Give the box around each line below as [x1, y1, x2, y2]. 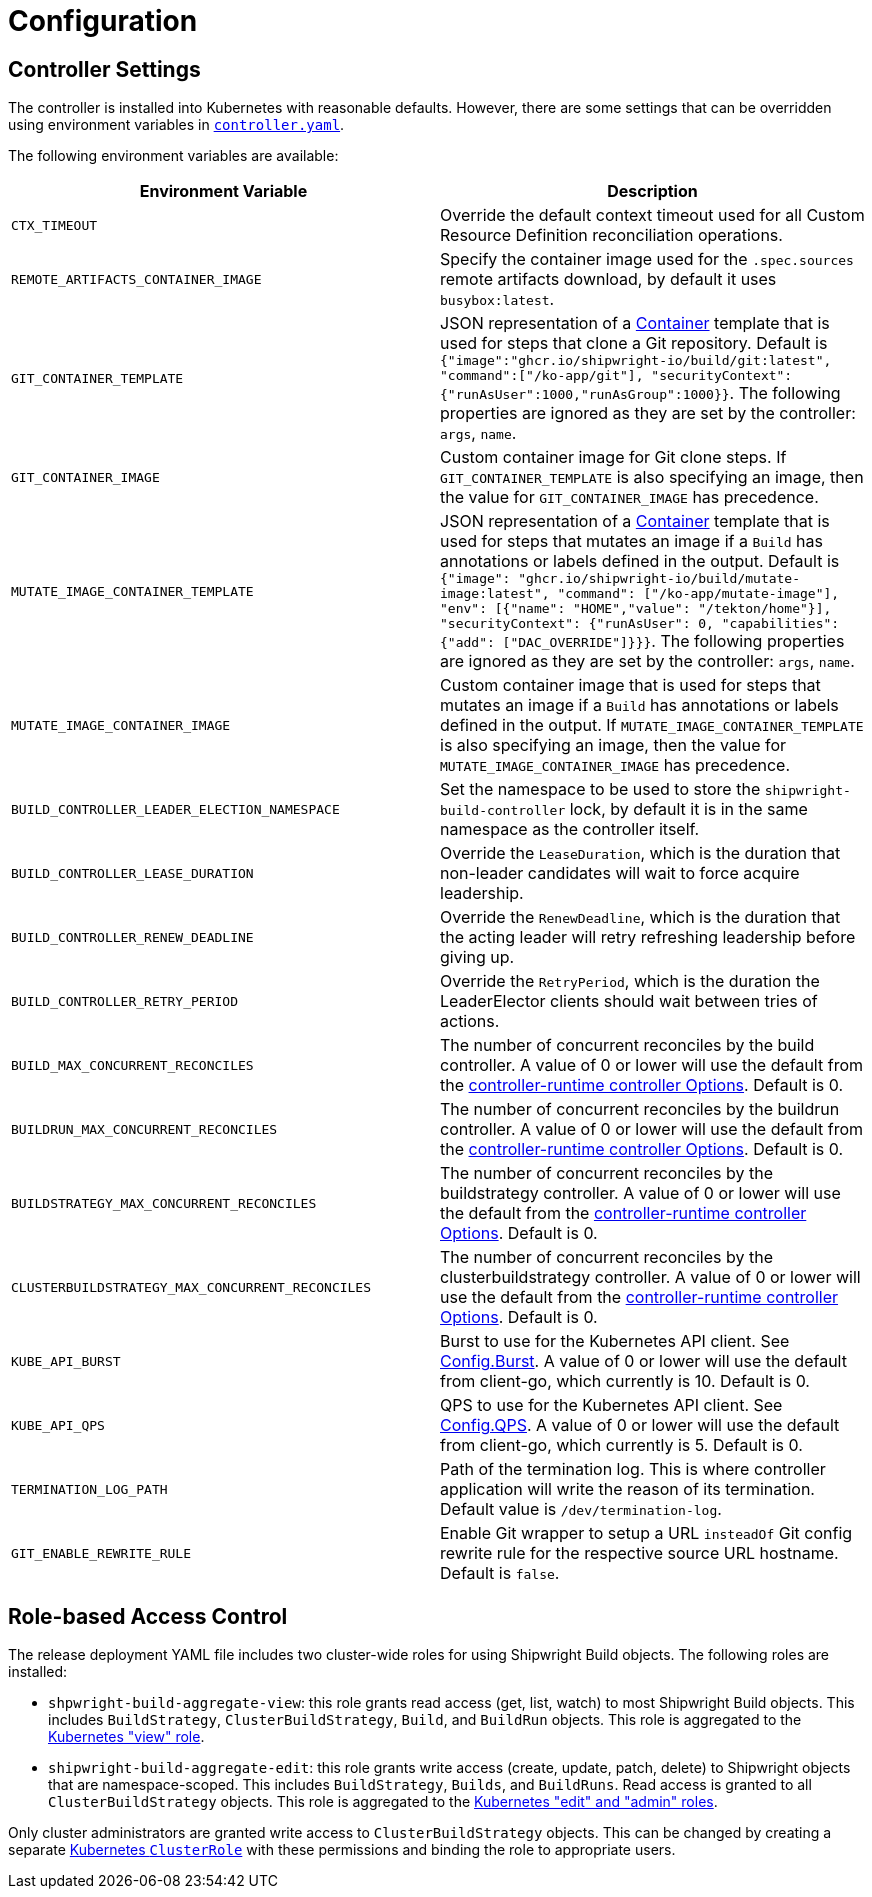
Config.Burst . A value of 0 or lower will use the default [440, 1351, 847, 1372]
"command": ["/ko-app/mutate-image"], [557, 586, 840, 602]
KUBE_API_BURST [11, 1353, 121, 1369]
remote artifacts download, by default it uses [440, 269, 777, 290]
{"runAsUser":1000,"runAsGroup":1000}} [440, 387, 730, 403]
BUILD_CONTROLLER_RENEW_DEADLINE [11, 929, 254, 945]
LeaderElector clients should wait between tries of [440, 991, 818, 1012]
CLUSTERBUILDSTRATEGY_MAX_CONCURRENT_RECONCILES [11, 1279, 372, 1295]
